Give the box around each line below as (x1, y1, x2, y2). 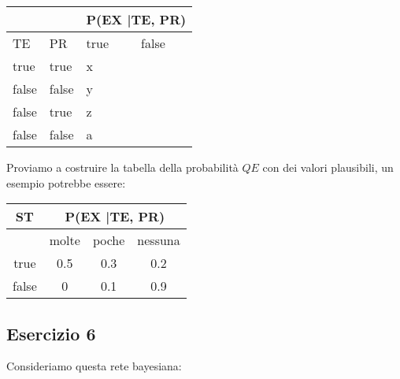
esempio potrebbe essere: (6, 174, 126, 191)
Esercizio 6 (6, 321, 96, 345)
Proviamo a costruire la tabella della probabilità (6, 159, 239, 175)
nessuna (137, 231, 180, 250)
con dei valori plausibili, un (262, 159, 394, 175)
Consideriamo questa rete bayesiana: (6, 358, 182, 374)
